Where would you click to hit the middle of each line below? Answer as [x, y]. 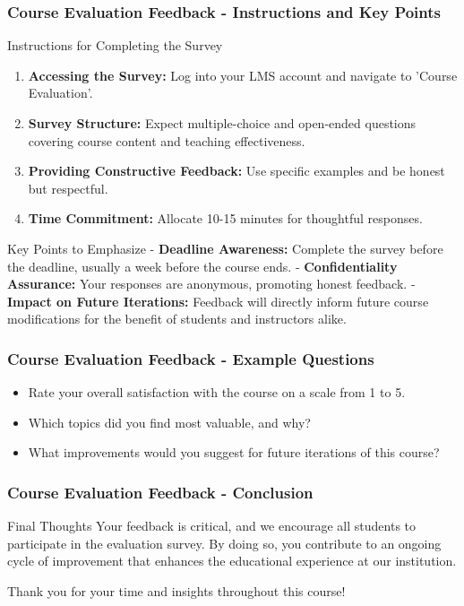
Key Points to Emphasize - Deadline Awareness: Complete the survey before [225, 248]
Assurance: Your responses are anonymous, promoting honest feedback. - [211, 284]
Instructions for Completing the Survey [115, 45]
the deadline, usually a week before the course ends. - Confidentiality [202, 266]
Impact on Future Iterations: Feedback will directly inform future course [218, 301]
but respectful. [68, 188]
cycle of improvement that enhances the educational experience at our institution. [232, 561]
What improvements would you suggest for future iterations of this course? [234, 452]
